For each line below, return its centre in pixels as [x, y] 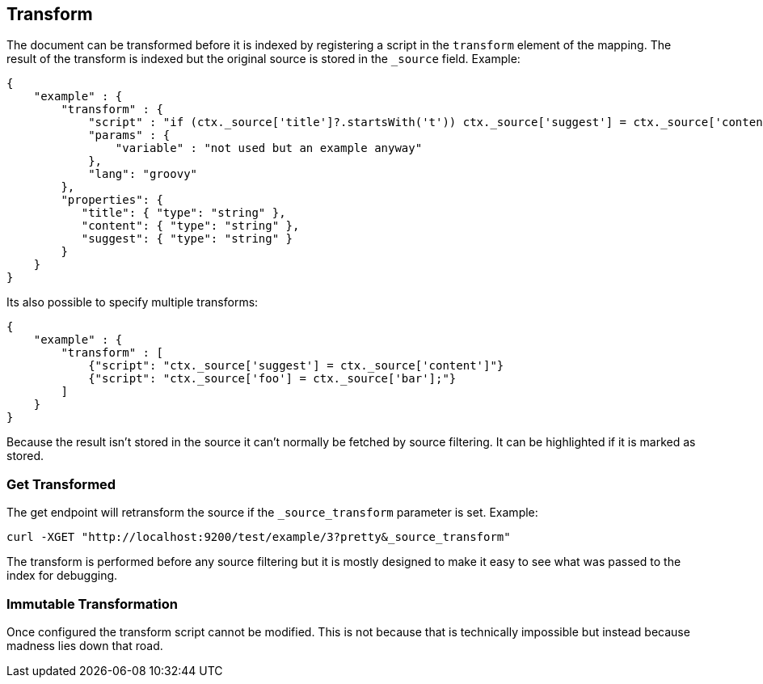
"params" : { [129, 135]
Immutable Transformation [92, 604]
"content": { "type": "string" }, [190, 226]
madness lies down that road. [85, 645]
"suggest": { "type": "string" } [187, 239]
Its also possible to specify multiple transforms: [133, 302]
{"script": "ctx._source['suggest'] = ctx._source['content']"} [296, 366]
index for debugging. [62, 576]
